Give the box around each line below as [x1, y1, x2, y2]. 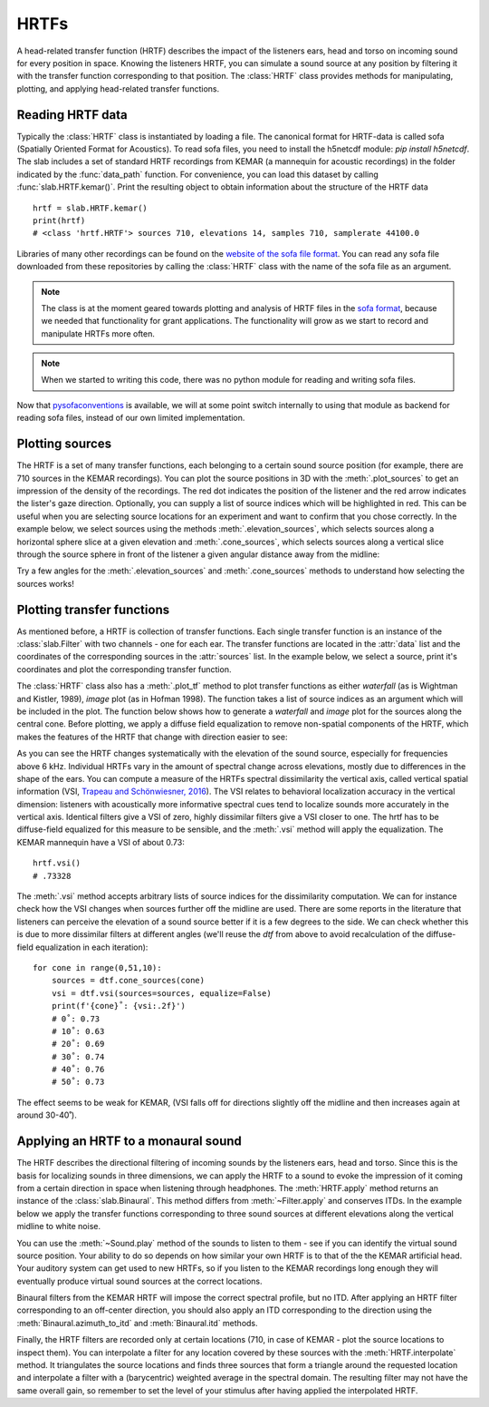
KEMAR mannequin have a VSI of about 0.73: [16, 836, 185, 847]
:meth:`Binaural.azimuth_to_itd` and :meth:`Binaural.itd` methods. [16, 1317, 258, 1328]
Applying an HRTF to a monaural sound [16, 1134, 242, 1149]
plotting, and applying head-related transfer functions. [16, 83, 220, 94]
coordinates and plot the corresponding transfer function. [16, 663, 232, 675]
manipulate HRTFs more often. [41, 327, 156, 339]
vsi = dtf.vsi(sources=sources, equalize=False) [51, 988, 272, 998]
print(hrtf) [33, 215, 86, 226]
